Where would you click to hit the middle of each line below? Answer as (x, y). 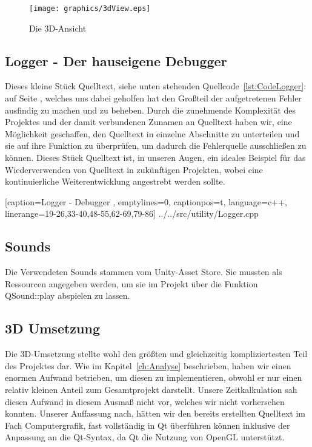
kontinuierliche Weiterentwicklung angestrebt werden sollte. (115, 181)
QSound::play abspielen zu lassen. (68, 295)
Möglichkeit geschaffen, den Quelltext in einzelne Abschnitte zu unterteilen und (152, 133)
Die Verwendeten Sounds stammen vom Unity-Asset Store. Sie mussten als (144, 272)
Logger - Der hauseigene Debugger (116, 60)
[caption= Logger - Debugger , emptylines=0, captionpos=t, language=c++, (146, 201)
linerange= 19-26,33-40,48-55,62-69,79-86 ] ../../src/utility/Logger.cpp (132, 213)
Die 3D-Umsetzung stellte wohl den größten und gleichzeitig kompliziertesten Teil (156, 354)
